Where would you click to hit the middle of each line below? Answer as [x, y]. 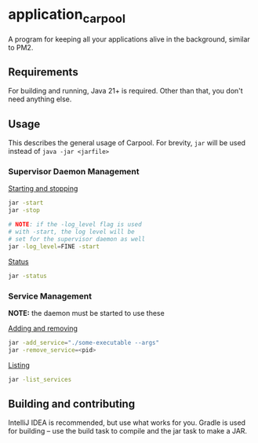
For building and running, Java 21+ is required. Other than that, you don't [125, 91]
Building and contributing [72, 403]
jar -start [26, 203]
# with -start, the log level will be [71, 232]
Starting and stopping [43, 189]
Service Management [50, 296]
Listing [19, 365]
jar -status [27, 276]
